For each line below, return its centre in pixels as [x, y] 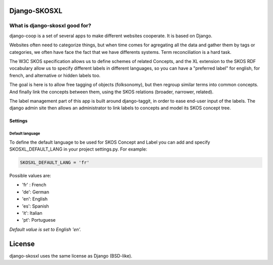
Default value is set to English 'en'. [45, 229]
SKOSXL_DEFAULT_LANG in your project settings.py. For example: [78, 149]
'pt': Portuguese [39, 220]
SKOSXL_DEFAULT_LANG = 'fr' [55, 163]
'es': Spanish [35, 206]
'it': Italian [32, 213]
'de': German [36, 192]
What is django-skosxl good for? [50, 26]
